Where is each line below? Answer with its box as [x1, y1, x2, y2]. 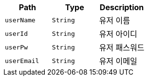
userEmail [5, 57, 39, 64]
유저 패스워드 [99, 43, 145, 52]
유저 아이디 [99, 29, 137, 39]
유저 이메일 [99, 56, 137, 66]
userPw [5, 43, 28, 51]
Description [99, 2, 144, 12]
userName [5, 16, 36, 24]
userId [5, 30, 28, 37]
